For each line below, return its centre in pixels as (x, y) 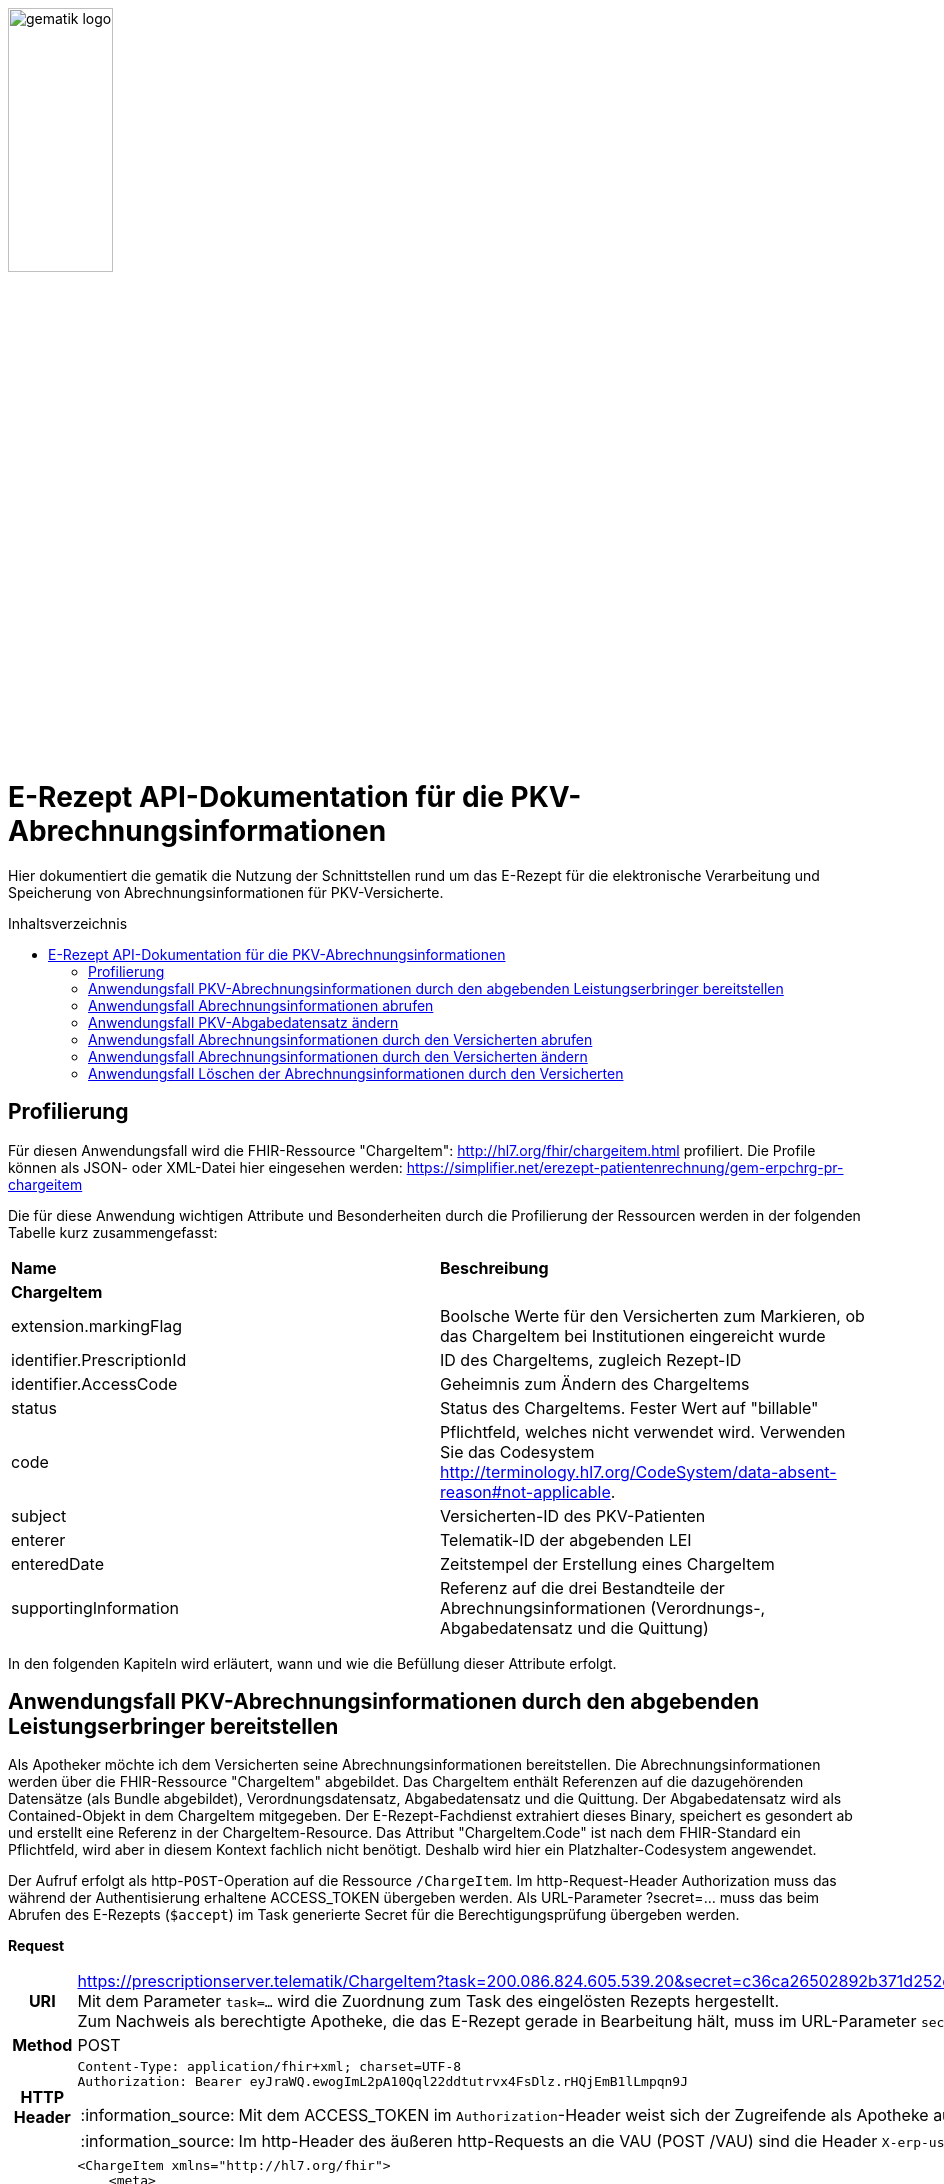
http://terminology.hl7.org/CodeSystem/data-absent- (638, 1471)
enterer (38, 1539)
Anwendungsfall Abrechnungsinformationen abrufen (261, 1005)
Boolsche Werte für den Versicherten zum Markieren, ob (652, 1315)
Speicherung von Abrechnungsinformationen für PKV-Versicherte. (226, 892)
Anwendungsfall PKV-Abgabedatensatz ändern (243, 1022)
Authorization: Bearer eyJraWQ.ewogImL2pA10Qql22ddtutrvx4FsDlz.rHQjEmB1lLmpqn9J (383, 2082)
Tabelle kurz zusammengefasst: (113, 1232)
